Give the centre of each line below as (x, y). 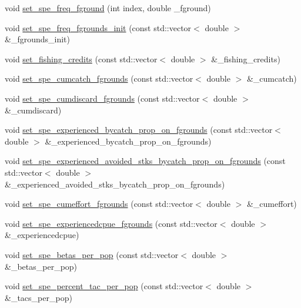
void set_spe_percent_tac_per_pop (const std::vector (104, 286)
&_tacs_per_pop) (39, 297)
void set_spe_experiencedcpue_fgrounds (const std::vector (111, 223)
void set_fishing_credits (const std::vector (81, 58)
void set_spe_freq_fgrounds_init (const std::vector (98, 27)
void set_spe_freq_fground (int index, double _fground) (108, 8)
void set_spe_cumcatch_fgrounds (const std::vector (99, 78)
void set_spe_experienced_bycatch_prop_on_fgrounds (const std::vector (139, 130)
